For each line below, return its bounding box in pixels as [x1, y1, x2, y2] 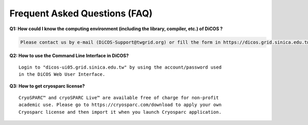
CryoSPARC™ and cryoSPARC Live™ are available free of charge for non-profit [18, 95, 219, 101]
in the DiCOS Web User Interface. [18, 72, 105, 77]
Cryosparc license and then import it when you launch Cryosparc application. [18, 109, 222, 115]
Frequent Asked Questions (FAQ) [9, 8, 152, 19]
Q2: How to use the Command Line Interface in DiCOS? [9, 52, 129, 58]
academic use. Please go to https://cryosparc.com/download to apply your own [18, 102, 222, 108]
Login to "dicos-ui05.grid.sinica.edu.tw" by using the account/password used [18, 64, 222, 70]
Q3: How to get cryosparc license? [9, 82, 85, 89]
